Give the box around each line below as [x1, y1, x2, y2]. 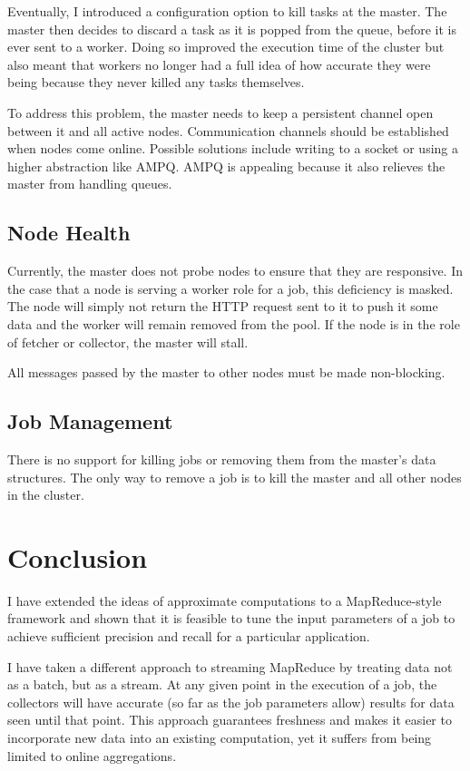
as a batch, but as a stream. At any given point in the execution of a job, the [7, 675, 437, 694]
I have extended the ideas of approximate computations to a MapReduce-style [7, 590, 442, 610]
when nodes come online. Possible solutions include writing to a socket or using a [7, 139, 459, 158]
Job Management [7, 407, 173, 435]
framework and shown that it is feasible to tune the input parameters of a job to [7, 609, 455, 628]
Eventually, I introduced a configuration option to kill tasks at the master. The [7, 2, 447, 20]
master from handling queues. [7, 174, 172, 193]
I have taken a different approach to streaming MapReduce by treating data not [7, 657, 453, 676]
